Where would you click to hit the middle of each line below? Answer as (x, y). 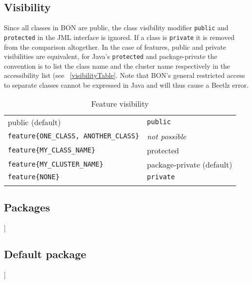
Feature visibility (120, 103)
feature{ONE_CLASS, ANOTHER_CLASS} (74, 136)
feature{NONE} (34, 177)
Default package (45, 254)
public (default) (34, 122)
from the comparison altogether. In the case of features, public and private (115, 47)
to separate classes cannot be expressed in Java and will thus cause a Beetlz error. (126, 85)
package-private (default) (190, 164)
